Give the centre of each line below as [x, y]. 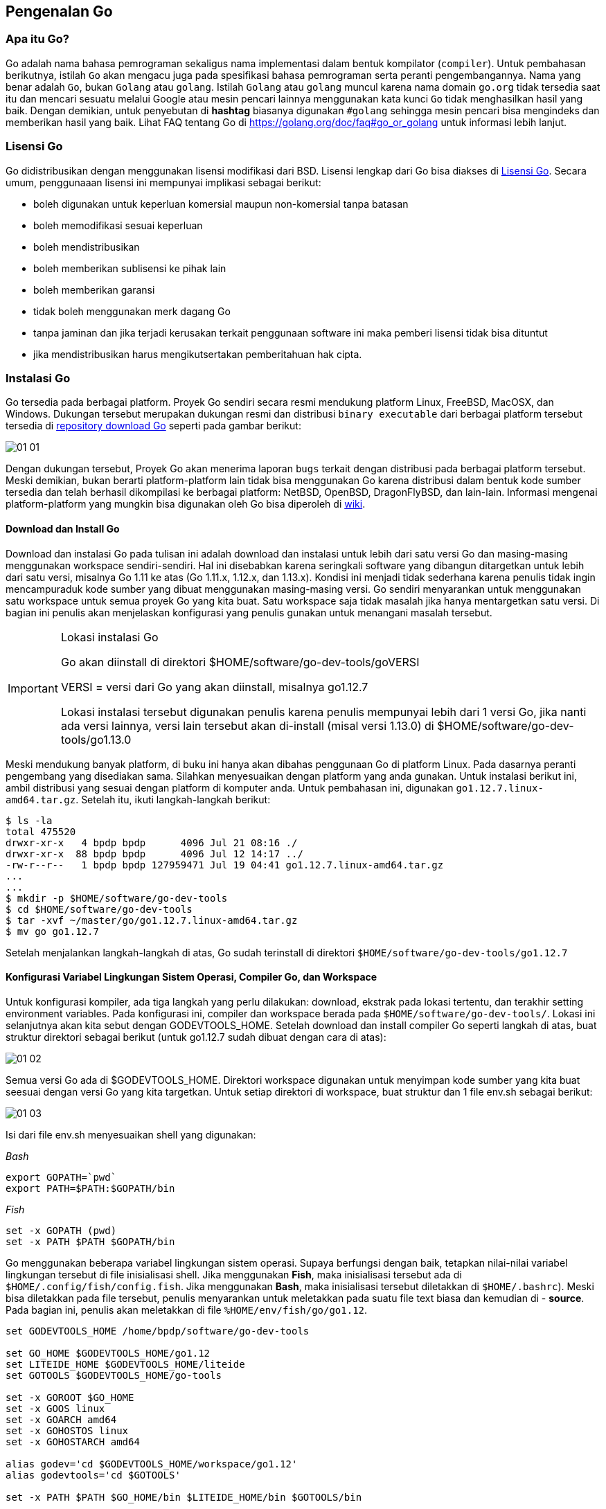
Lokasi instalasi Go [109, 637]
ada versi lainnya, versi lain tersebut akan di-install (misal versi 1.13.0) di [247, 725]
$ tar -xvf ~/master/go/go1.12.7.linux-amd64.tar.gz [152, 920]
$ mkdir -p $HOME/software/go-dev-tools [117, 898]
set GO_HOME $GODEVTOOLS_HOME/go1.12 [108, 1353]
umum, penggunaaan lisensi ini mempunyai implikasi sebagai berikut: [163, 182]
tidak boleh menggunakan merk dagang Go [132, 311]
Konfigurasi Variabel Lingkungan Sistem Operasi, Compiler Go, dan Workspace [191, 977]
